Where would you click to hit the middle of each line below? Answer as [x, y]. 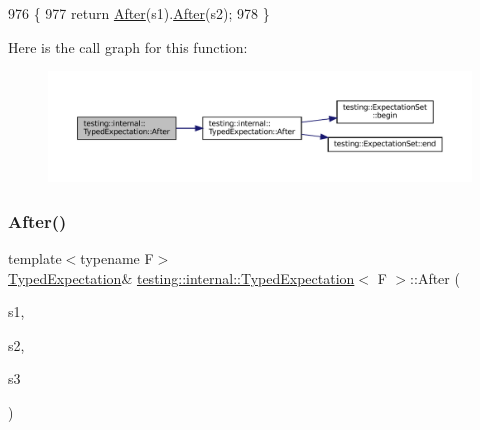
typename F [117, 257]
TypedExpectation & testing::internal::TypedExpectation [181, 277]
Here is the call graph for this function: [128, 46]
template [35, 257]
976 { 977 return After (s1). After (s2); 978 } [139, 13]
